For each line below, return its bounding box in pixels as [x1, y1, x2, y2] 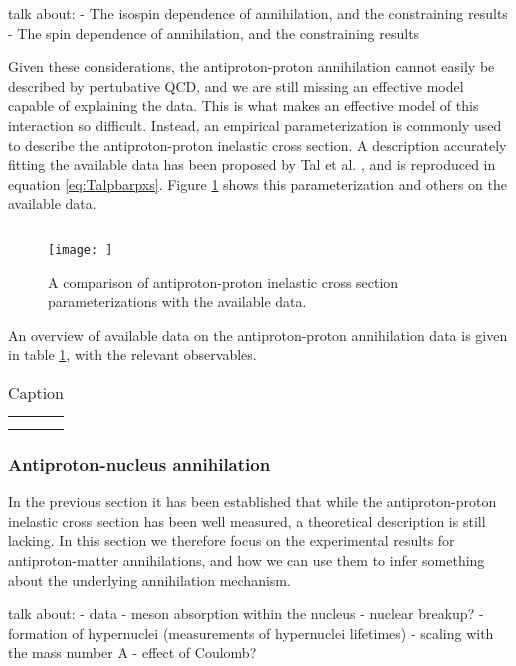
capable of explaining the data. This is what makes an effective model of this [8, 95, 479, 116]
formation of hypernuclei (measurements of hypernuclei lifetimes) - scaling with [8, 622, 494, 643]
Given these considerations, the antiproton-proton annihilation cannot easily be [8, 56, 495, 77]
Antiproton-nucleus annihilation [8, 451, 271, 476]
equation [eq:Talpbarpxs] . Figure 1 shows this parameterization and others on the [8, 173, 508, 194]
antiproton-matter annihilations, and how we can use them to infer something [8, 549, 485, 570]
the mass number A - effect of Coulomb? [8, 642, 257, 663]
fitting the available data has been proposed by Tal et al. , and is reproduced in [8, 154, 496, 175]
